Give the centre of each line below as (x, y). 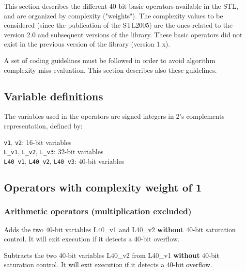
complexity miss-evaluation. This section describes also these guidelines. (110, 70)
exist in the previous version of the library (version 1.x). (87, 44)
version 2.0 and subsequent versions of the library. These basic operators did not (123, 34)
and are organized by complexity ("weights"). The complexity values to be (114, 15)
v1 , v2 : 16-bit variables (38, 142)
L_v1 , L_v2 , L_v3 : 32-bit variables (54, 151)
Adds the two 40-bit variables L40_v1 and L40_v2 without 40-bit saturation (120, 229)
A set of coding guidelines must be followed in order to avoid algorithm (110, 60)
